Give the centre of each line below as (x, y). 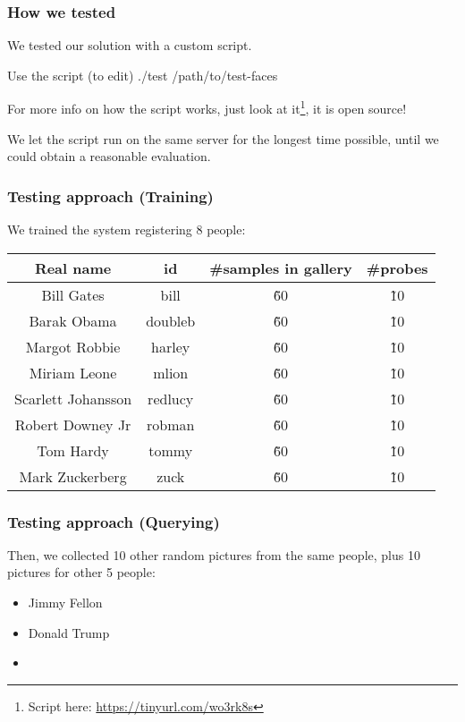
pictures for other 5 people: (81, 572)
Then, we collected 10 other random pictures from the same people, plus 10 (214, 554)
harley (171, 346)
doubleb (171, 320)
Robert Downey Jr (73, 424)
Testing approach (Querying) (114, 521)
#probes (397, 268)
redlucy (171, 398)
